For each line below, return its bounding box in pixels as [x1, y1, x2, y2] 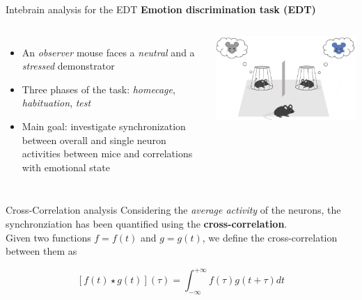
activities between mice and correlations [22, 146, 193, 161]
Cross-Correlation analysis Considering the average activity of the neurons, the [6, 203, 341, 217]
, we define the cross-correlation [202, 230, 338, 244]
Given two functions [6, 230, 91, 244]
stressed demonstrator [22, 58, 115, 73]
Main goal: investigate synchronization [22, 118, 186, 133]
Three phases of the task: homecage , [22, 81, 175, 96]
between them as [6, 244, 77, 258]
